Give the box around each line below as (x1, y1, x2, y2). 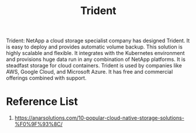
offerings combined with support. (6, 74, 87, 81)
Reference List (6, 95, 78, 108)
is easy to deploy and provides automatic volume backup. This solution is (6, 43, 183, 50)
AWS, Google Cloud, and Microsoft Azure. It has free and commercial (6, 69, 173, 76)
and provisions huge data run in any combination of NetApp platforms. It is (6, 56, 186, 63)
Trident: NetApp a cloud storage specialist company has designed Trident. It (6, 37, 190, 45)
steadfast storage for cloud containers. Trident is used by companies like (6, 62, 183, 69)
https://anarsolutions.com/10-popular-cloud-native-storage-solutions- (14, 114, 184, 121)
